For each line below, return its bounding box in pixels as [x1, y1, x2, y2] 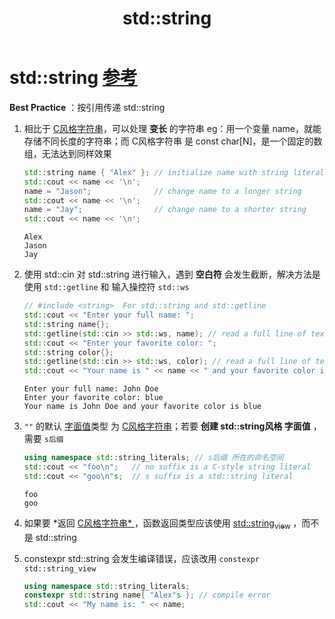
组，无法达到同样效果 [23, 147, 112, 159]
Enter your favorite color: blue [23, 393, 164, 403]
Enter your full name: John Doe [23, 384, 159, 394]
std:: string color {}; [23, 347, 114, 357]
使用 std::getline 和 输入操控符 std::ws [23, 281, 190, 293]
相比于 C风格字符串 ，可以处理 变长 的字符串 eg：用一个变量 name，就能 [23, 122, 322, 134]
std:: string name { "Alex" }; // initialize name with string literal [23, 167, 325, 177]
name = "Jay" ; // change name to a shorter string [23, 205, 307, 215]
